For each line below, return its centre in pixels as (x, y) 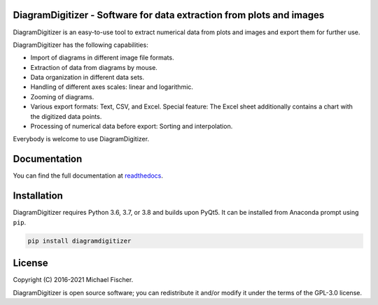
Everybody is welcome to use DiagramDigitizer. (81, 139)
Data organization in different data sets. (87, 78)
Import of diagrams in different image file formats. (102, 58)
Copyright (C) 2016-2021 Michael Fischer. (73, 280)
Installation (38, 196)
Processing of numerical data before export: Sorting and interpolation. (132, 127)
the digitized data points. (66, 116)
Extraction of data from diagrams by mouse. (94, 67)
